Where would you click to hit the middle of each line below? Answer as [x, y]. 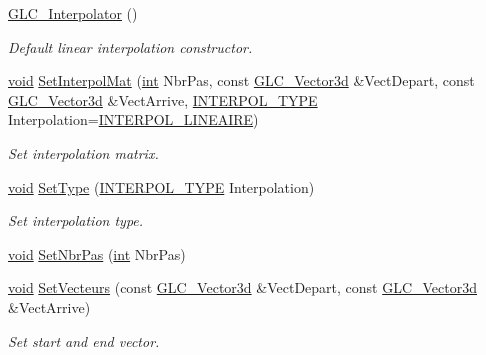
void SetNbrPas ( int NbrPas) [97, 253]
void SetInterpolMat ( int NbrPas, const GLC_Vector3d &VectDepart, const [241, 80]
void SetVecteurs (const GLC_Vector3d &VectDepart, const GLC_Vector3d [243, 287]
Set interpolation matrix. [83, 152]
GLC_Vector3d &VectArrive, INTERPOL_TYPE [163, 99]
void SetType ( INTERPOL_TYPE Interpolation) [161, 186]
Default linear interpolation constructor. [130, 46]
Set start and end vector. [84, 340]
